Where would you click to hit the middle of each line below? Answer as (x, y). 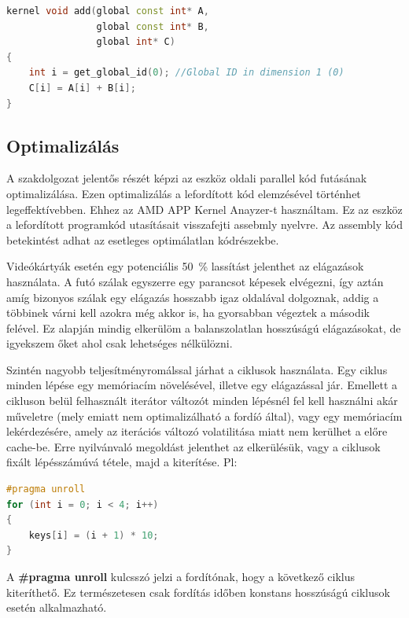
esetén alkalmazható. (57, 607)
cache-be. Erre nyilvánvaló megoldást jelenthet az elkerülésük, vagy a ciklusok (193, 446)
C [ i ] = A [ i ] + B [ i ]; (82, 88)
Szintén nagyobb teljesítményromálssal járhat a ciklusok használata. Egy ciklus (197, 369)
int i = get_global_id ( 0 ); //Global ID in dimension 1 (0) (186, 73)
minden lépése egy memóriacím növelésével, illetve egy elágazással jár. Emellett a (202, 385)
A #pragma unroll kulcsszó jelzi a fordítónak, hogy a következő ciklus (181, 577)
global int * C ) (136, 42)
